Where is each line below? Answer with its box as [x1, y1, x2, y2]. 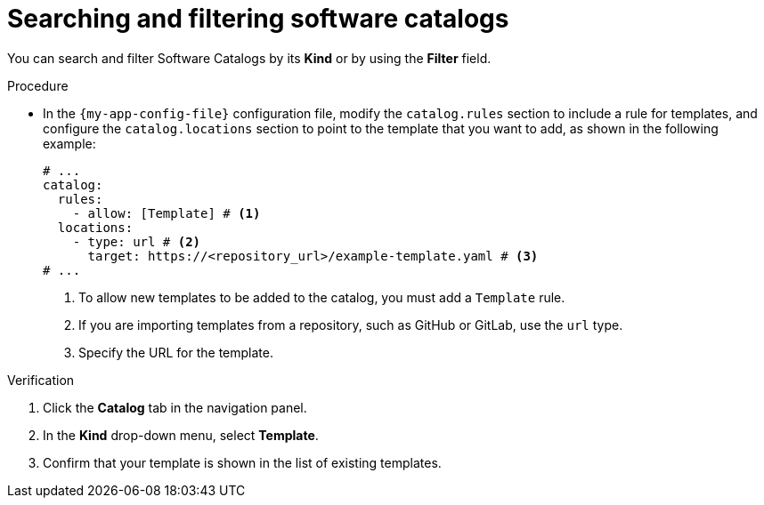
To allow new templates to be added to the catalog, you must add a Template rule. [78, 289, 565, 305]
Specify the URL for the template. [78, 344, 273, 360]
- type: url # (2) [72, 234, 201, 249]
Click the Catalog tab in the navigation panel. [43, 399, 307, 415]
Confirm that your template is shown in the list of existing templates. [43, 454, 442, 470]
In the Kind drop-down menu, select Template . [43, 427, 319, 443]
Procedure [7, 77, 69, 93]
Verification [7, 372, 75, 388]
